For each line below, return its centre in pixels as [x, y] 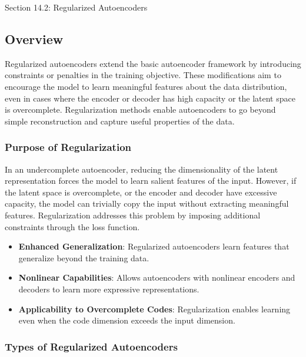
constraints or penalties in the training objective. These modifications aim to [143, 75]
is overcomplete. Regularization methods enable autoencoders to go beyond [140, 110]
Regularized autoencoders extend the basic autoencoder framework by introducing [153, 63]
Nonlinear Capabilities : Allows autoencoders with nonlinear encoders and [157, 277]
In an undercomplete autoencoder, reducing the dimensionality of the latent [142, 169]
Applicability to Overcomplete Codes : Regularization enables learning [154, 309]
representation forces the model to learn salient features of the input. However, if [151, 181]
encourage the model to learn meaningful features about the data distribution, [146, 86]
